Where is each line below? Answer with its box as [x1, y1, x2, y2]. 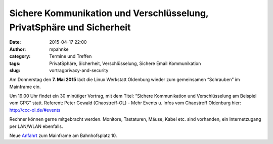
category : [9, 53, 31, 59]
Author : [9, 46, 26, 52]
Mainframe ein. [9, 84, 41, 90]
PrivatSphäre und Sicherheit [9, 22, 131, 33]
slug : [9, 67, 20, 73]
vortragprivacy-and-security [49, 67, 109, 73]
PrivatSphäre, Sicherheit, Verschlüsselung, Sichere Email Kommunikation [49, 60, 201, 66]
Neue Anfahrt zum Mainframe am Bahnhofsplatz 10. [9, 132, 117, 138]
